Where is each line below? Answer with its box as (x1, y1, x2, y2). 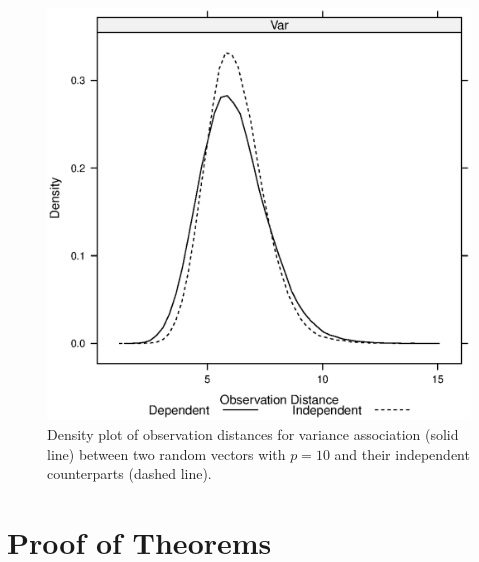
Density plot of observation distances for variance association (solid (47, 424, 459, 444)
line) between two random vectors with (47, 443, 286, 464)
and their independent (334, 443, 470, 464)
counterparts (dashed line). (47, 463, 212, 484)
